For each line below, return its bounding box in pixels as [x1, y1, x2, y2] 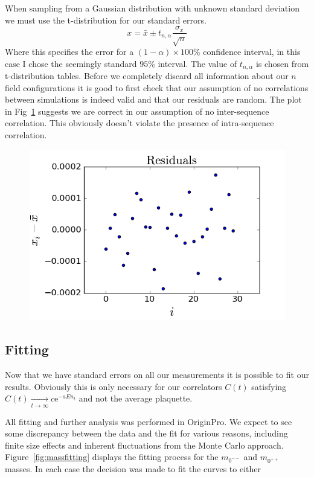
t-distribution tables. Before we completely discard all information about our [5, 69, 289, 82]
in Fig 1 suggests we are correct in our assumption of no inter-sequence [5, 104, 269, 117]
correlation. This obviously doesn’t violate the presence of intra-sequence [5, 117, 274, 129]
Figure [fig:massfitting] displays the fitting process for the [5, 450, 219, 463]
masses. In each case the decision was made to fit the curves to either [5, 463, 261, 475]
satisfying [251, 380, 287, 392]
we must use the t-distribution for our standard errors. [5, 13, 207, 26]
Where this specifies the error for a [5, 45, 134, 58]
